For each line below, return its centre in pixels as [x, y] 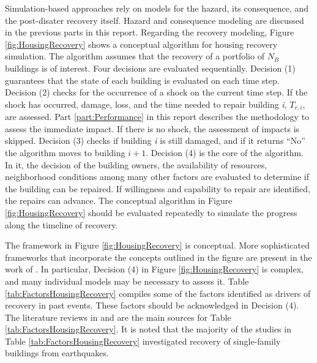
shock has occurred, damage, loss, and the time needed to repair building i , [146, 104]
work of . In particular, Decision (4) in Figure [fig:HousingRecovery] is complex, [154, 269]
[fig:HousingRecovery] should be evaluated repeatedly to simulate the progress [151, 212]
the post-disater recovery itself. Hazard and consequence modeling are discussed [155, 20]
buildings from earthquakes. [57, 353]
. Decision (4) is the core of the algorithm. [225, 152]
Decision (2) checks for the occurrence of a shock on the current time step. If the [156, 92]
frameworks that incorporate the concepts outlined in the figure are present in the [158, 257]
